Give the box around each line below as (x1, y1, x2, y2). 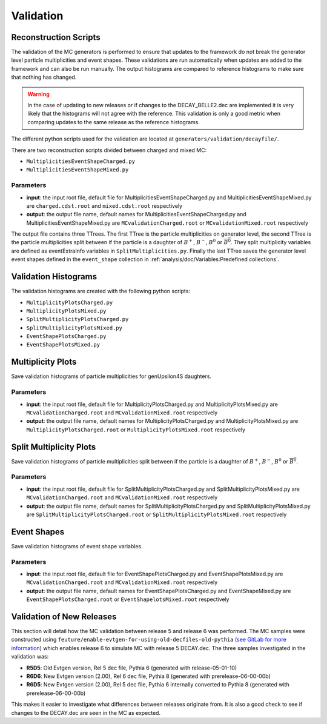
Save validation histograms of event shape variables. (11, 542, 144, 550)
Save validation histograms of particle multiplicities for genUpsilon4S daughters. (11, 373, 212, 380)
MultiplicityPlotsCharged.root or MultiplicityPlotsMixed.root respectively (26, 426, 245, 433)
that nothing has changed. (11, 73, 77, 81)
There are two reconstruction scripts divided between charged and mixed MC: (11, 146, 207, 154)
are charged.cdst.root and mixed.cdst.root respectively (26, 202, 183, 209)
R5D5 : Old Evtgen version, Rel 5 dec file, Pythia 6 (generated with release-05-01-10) (26, 664, 237, 671)
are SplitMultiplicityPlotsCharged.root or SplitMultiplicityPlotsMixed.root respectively (26, 511, 287, 518)
